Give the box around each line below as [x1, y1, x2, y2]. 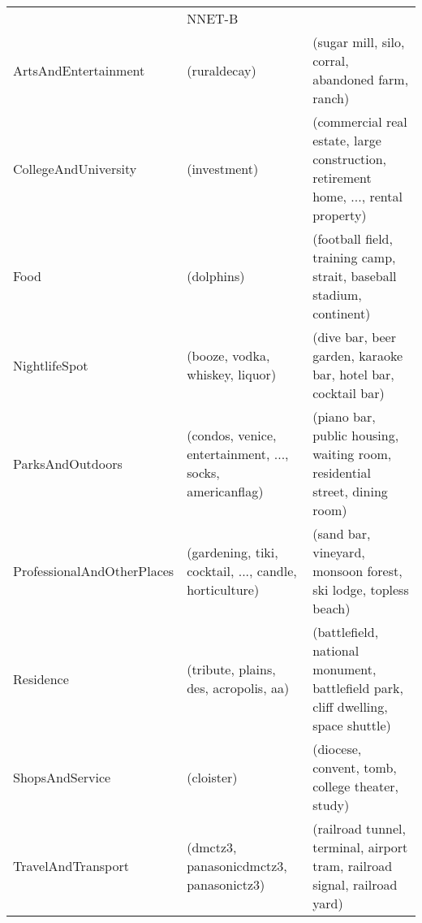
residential [312, 463, 371, 482]
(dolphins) [187, 266, 245, 285]
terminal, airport [312, 838, 408, 856]
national [312, 641, 360, 660]
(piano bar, [312, 407, 376, 426]
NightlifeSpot [13, 355, 88, 375]
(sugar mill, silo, [312, 32, 405, 51]
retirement [312, 168, 372, 187]
